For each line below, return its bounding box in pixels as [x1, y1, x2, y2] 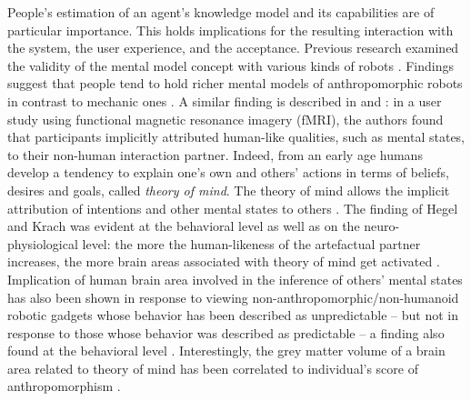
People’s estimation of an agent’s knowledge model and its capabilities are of [7, 3, 435, 21]
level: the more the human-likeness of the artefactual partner [82, 234, 421, 253]
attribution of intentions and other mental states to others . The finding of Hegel [7, 198, 458, 217]
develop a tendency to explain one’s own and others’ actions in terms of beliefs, [7, 163, 449, 182]
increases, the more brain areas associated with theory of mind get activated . [7, 252, 440, 271]
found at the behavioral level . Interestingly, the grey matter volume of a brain [7, 341, 446, 360]
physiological [7, 234, 78, 253]
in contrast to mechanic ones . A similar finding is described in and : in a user [7, 91, 442, 110]
